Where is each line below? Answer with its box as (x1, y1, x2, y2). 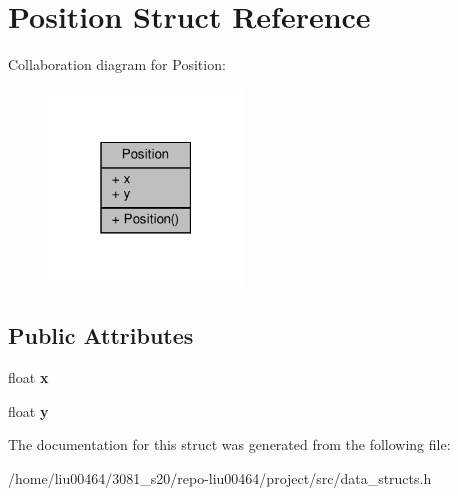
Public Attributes (8, 320, 194, 351)
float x (8, 367, 49, 388)
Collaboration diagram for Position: (8, 54, 226, 75)
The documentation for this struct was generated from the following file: (8, 434, 451, 455)
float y (8, 400, 49, 421)
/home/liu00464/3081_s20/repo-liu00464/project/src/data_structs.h (8, 467, 432, 488)
